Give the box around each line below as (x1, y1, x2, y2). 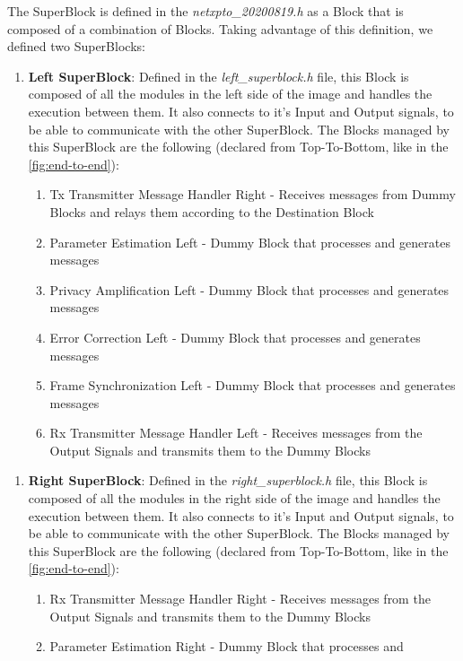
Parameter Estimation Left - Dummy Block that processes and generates (49, 232, 450, 251)
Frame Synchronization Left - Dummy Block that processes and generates (49, 376, 456, 395)
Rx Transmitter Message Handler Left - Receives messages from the (49, 423, 423, 442)
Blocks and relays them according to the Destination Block (49, 202, 374, 221)
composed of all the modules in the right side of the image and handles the (28, 489, 441, 508)
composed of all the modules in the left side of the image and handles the (28, 84, 432, 103)
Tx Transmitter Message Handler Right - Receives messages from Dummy (49, 185, 456, 204)
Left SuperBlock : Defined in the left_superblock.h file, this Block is (28, 66, 409, 85)
